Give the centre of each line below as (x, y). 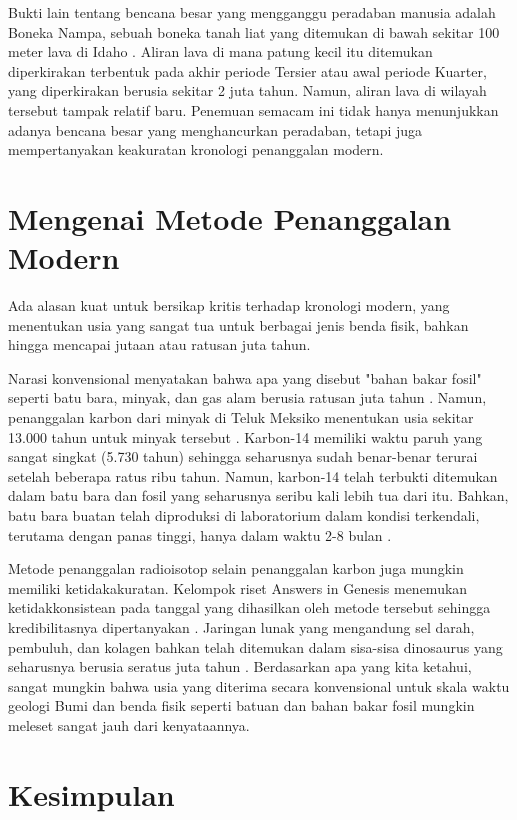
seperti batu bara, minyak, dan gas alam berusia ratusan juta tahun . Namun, (247, 397)
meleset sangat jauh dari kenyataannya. (129, 724)
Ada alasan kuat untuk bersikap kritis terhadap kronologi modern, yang (229, 305)
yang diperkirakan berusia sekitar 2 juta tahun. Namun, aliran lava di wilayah (247, 90)
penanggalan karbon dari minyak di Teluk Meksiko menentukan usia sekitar (241, 417)
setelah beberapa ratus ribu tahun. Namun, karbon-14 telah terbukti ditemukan (253, 475)
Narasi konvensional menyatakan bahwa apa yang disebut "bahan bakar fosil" (245, 377)
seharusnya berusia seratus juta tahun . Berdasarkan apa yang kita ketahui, (240, 666)
